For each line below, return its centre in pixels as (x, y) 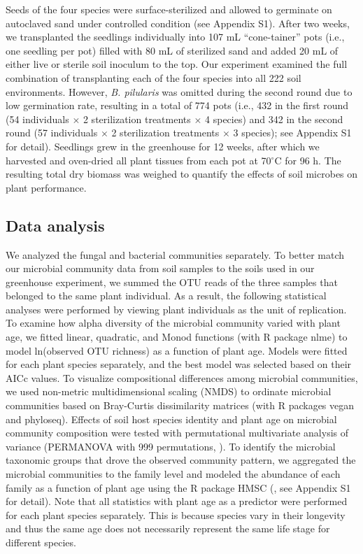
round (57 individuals (52, 133)
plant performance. (46, 187)
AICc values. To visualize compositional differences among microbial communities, (182, 377)
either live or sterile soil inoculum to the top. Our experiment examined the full (177, 64)
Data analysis (55, 225)
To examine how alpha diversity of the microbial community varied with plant (173, 323)
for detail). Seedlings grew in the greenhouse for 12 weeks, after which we (163, 146)
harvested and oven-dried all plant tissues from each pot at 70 (138, 160)
